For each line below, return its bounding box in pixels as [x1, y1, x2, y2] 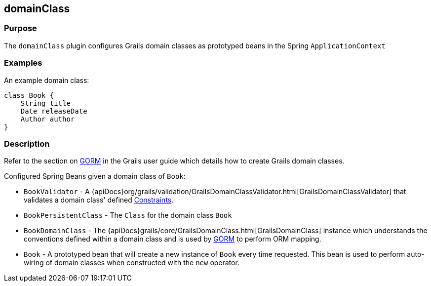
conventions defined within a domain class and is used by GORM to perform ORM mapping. [24, 235, 321, 244]
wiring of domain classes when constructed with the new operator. [24, 258, 239, 267]
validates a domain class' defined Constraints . [24, 196, 174, 204]
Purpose [4, 23, 37, 34]
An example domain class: [4, 76, 89, 84]
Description [4, 138, 50, 149]
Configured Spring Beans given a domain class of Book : [4, 172, 186, 181]
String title [20, 99, 71, 107]
